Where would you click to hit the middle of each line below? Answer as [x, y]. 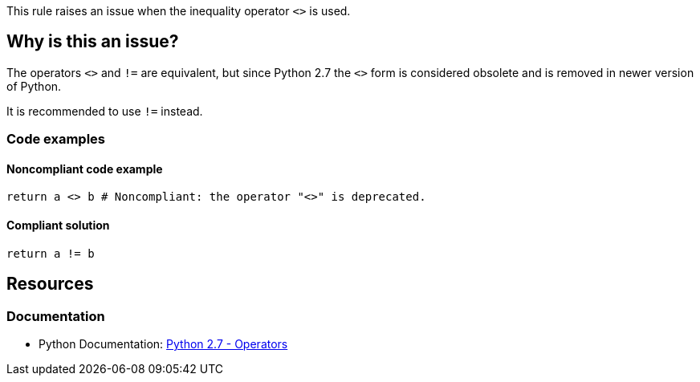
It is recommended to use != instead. [105, 111]
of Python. [34, 86]
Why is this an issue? [93, 42]
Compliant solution [58, 226]
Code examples [56, 139]
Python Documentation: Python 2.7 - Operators [163, 343]
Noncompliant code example [85, 169]
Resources [50, 284]
